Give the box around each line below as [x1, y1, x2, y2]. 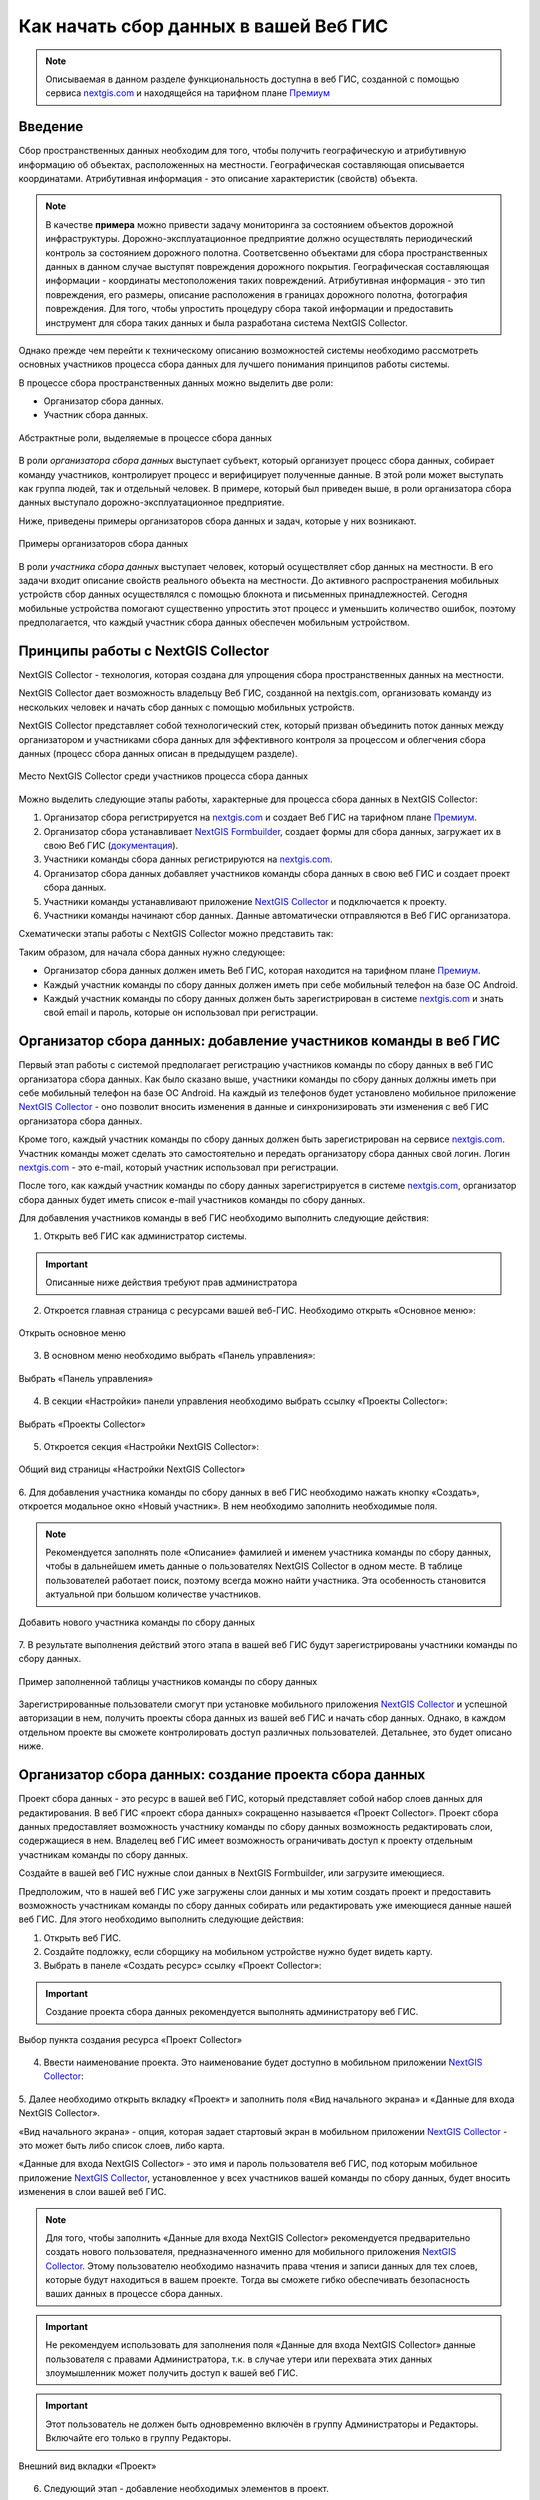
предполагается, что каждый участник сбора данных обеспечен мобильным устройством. [18, 616, 410, 629]
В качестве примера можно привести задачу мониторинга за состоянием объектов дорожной [45, 218, 454, 230]
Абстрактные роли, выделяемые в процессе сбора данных [18, 431, 272, 444]
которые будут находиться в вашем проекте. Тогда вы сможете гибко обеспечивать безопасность [45, 2274, 470, 2286]
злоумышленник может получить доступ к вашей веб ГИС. [45, 2367, 299, 2379]
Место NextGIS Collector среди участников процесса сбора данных [18, 770, 309, 782]
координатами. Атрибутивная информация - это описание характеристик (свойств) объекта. [18, 173, 419, 185]
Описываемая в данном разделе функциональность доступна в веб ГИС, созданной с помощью [45, 73, 460, 85]
